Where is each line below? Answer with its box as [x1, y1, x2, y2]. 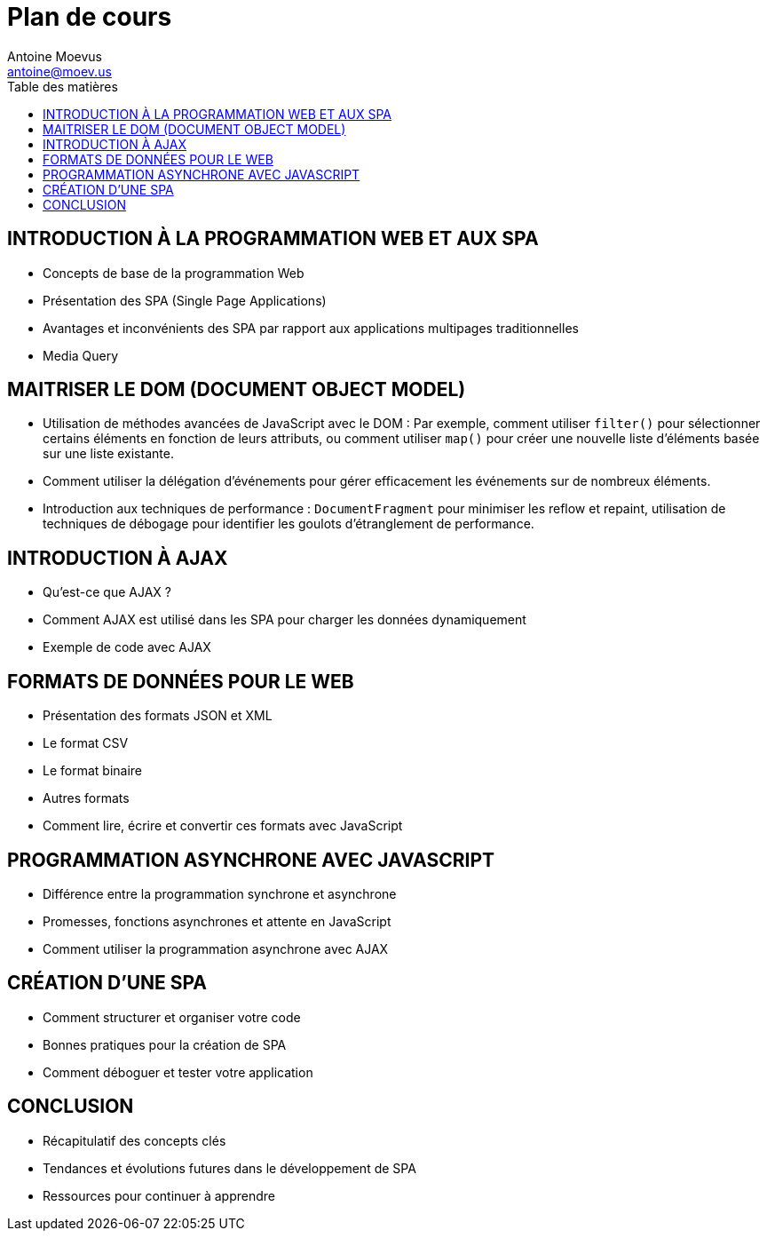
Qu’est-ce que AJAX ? [43, 584, 171, 600]
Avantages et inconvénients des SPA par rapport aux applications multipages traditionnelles [43, 320, 579, 336]
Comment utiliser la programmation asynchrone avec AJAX [43, 940, 389, 956]
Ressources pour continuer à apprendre [43, 1187, 276, 1203]
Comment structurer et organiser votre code [43, 1009, 301, 1025]
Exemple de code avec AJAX [43, 639, 211, 655]
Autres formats [43, 790, 130, 806]
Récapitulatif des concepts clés [43, 1132, 226, 1148]
